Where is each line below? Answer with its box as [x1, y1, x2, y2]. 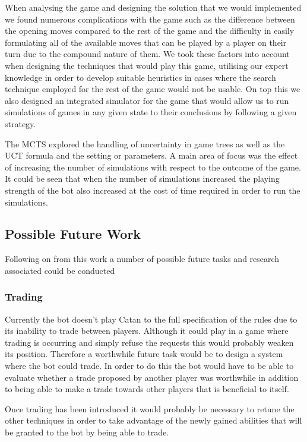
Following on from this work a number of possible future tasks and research [5, 252, 280, 265]
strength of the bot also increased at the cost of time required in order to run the [5, 184, 300, 196]
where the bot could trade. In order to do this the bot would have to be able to [5, 359, 294, 372]
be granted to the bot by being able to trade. [5, 426, 169, 438]
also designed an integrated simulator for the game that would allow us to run [5, 94, 289, 106]
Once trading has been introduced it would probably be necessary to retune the [5, 402, 295, 415]
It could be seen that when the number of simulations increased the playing [5, 172, 280, 185]
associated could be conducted [5, 264, 115, 276]
